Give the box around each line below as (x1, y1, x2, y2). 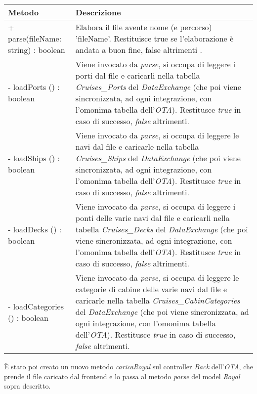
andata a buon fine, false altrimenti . (75, 44, 203, 55)
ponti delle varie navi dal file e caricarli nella (75, 212, 230, 223)
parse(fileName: (8, 33, 62, 44)
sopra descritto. (4, 381, 51, 391)
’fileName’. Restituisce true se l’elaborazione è (75, 33, 234, 44)
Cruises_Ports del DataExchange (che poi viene (75, 81, 241, 92)
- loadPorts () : (8, 81, 60, 92)
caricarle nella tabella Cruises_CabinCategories (75, 295, 240, 306)
